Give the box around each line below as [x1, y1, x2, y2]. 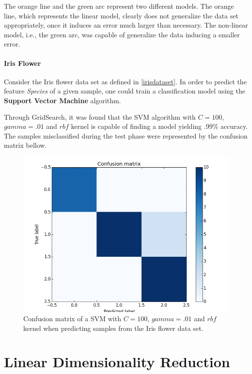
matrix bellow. [4, 140, 47, 150]
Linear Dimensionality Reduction [4, 351, 230, 371]
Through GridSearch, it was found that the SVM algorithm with [4, 111, 196, 122]
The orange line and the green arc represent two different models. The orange [4, 1, 234, 11]
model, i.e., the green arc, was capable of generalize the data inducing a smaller [4, 29, 240, 39]
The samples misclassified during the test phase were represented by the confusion [4, 130, 248, 140]
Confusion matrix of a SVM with [23, 313, 121, 324]
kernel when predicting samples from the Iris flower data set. [23, 323, 204, 333]
